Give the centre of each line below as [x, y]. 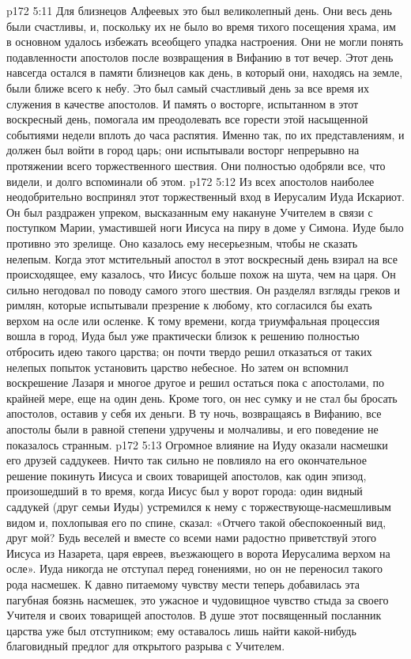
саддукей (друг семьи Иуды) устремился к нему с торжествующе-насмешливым [199, 506]
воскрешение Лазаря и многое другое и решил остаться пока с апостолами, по [195, 383]
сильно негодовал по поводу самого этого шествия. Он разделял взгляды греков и [204, 289]
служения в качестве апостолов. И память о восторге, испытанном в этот [183, 103]
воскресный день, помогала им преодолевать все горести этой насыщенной [187, 119]
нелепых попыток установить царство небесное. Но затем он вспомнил [177, 367]
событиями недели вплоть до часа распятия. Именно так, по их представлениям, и [205, 134]
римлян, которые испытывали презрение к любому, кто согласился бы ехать [189, 305]
